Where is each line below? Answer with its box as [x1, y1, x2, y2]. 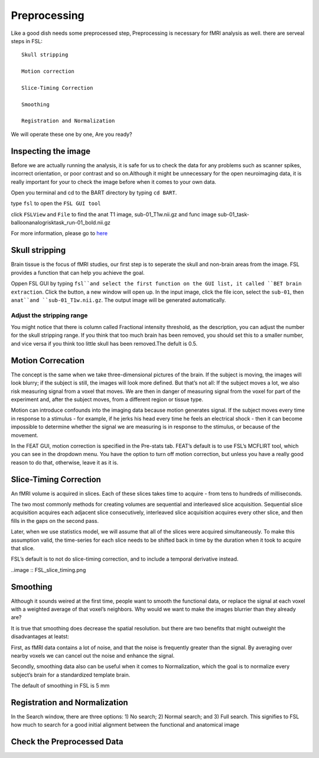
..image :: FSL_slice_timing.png [11, 566, 86, 573]
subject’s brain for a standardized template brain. [11, 671, 131, 678]
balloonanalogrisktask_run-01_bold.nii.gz [11, 219, 111, 226]
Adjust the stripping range [11, 311, 88, 319]
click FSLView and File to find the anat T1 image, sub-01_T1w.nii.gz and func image [11, 210, 217, 218]
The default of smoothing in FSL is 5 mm [11, 682, 110, 689]
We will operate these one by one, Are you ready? [11, 131, 132, 138]
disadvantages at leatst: [11, 633, 69, 640]
